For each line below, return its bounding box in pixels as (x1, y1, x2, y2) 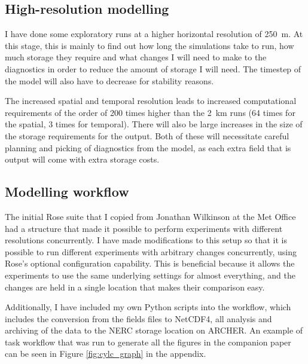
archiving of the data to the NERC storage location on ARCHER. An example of (5, 324, 303, 337)
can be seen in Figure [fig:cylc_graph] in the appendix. (5, 347, 206, 360)
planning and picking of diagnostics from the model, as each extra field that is (5, 141, 291, 154)
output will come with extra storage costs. (5, 153, 160, 166)
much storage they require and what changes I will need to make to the (5, 51, 267, 63)
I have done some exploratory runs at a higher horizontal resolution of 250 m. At (5, 27, 303, 40)
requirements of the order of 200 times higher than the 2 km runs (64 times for (5, 106, 295, 118)
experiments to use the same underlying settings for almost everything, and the (5, 268, 295, 281)
